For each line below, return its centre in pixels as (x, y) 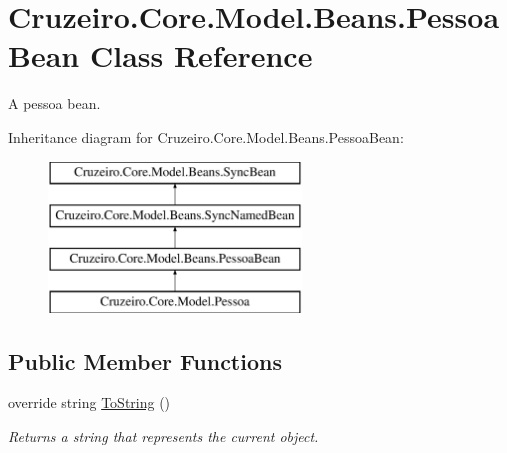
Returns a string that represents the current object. (163, 436)
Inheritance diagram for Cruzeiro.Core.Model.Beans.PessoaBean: (206, 136)
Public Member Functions (145, 360)
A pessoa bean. (54, 103)
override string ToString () (89, 402)
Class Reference (201, 55)
